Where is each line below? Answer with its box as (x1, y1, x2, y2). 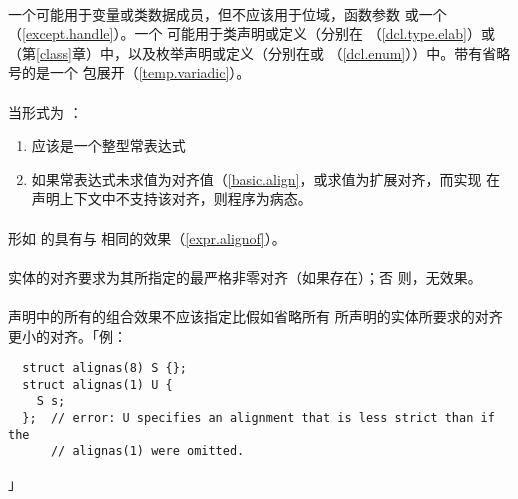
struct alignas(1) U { (22, 377, 173, 392)
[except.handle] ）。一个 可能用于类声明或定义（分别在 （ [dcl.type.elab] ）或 (22, 23, 495, 44)
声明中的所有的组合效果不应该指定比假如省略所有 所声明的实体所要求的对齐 (8, 305, 503, 326)
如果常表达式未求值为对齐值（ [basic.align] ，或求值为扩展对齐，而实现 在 (31, 168, 501, 189)
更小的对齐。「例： (8, 325, 127, 346)
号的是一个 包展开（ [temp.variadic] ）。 (8, 62, 251, 83)
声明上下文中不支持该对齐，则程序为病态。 (31, 188, 312, 209)
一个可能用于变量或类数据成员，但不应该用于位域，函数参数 (8, 3, 400, 24)
